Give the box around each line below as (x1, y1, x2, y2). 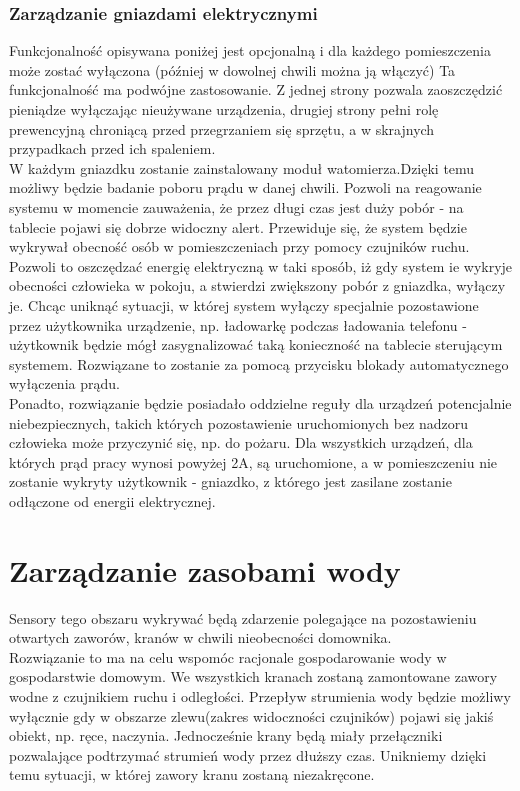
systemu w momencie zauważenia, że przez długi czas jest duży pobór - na (9, 196, 464, 217)
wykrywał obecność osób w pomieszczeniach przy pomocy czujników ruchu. (9, 236, 470, 257)
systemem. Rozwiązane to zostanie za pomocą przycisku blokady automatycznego (9, 353, 509, 374)
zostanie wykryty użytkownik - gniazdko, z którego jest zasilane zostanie (9, 471, 452, 492)
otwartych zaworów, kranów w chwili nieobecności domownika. (9, 627, 392, 648)
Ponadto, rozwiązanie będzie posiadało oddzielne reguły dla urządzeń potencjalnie (9, 392, 512, 413)
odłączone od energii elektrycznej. (9, 490, 216, 511)
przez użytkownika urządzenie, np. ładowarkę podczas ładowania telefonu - (9, 314, 467, 335)
